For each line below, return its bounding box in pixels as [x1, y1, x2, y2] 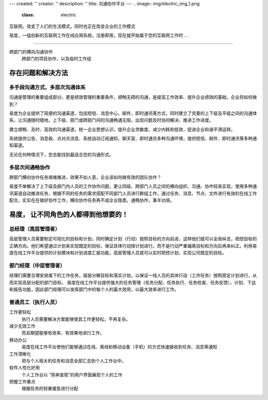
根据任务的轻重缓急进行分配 [21, 386, 78, 392]
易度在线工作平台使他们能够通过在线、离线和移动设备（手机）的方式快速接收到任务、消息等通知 [21, 344, 217, 350]
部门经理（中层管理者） [9, 262, 66, 269]
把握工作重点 [9, 379, 36, 385]
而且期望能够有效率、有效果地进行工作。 [21, 330, 104, 336]
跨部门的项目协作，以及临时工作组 [21, 55, 91, 62]
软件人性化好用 [9, 365, 40, 371]
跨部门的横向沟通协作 [9, 49, 53, 55]
